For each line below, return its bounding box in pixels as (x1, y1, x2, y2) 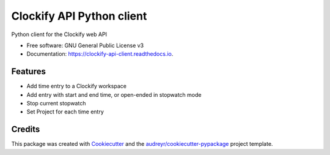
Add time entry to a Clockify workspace (26, 83, 127, 90)
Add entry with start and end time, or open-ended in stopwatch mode (26, 91, 202, 98)
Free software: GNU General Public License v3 (26, 42, 144, 49)
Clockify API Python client (11, 9, 147, 23)
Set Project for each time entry (26, 108, 104, 116)
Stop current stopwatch (26, 100, 86, 107)
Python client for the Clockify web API (11, 31, 107, 38)
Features (11, 66, 46, 77)
